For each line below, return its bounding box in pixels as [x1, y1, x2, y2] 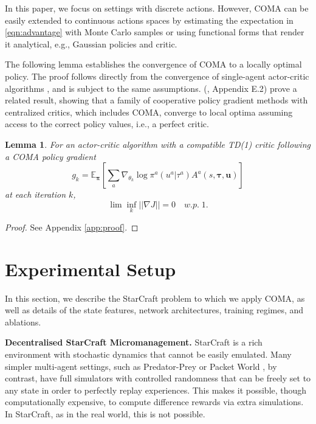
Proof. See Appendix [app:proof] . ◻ [5, 220, 139, 233]
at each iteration [5, 188, 66, 201]
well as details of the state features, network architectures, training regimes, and [5, 304, 304, 316]
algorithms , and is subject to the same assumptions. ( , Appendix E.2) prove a [5, 82, 297, 94]
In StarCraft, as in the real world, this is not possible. [5, 408, 205, 420]
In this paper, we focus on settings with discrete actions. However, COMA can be [5, 2, 309, 14]
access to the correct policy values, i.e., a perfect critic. [5, 117, 209, 130]
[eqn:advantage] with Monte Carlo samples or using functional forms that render [5, 26, 304, 38]
